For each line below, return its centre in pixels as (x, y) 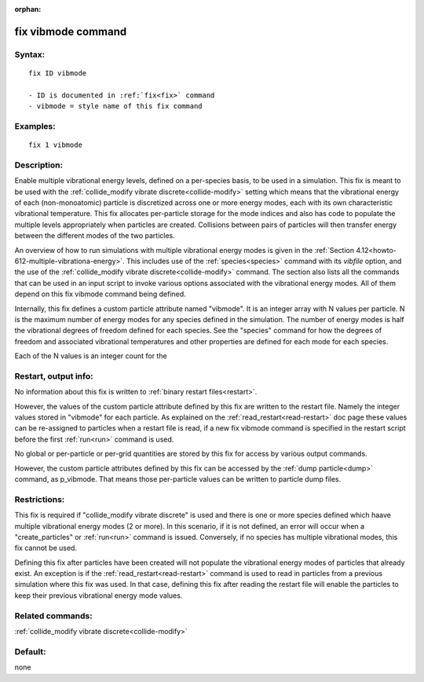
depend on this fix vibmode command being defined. (100, 294)
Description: (38, 165)
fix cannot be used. (46, 548)
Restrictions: (40, 499)
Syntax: (30, 54)
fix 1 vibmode (55, 145)
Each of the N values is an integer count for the (91, 356)
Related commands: (54, 615)
